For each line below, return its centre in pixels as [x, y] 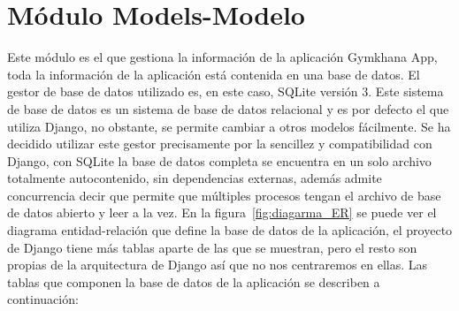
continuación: [43, 299]
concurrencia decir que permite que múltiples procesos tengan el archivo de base [224, 195]
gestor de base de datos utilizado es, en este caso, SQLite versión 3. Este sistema [226, 91]
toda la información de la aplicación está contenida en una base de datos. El [214, 74]
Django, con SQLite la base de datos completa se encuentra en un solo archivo [219, 160]
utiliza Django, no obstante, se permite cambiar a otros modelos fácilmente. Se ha [229, 126]
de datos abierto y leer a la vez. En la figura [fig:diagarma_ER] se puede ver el [222, 212]
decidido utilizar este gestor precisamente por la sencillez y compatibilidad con [220, 144]
